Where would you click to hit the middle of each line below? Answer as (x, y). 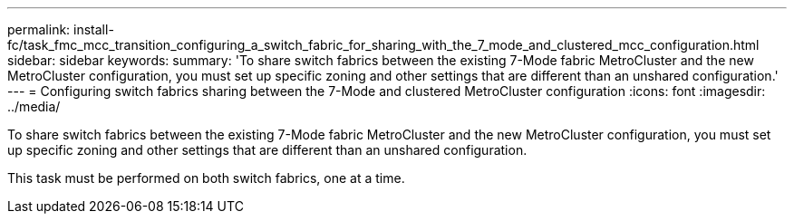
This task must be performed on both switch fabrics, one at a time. (206, 178)
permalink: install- (61, 29)
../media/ (34, 106)
